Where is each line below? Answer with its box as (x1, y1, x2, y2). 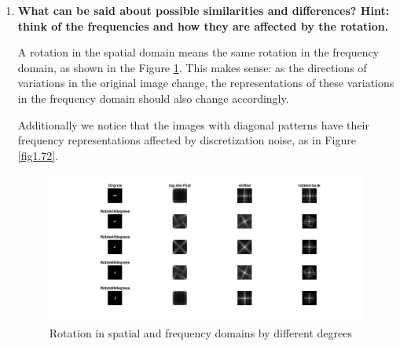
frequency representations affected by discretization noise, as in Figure (17, 132, 356, 148)
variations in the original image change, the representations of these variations (17, 75, 394, 91)
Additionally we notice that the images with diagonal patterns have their (17, 116, 369, 133)
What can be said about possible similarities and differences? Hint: (17, 2, 390, 18)
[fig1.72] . (17, 147, 59, 163)
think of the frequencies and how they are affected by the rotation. (17, 17, 389, 34)
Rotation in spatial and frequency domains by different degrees (49, 325, 352, 341)
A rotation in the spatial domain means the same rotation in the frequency (17, 44, 380, 60)
